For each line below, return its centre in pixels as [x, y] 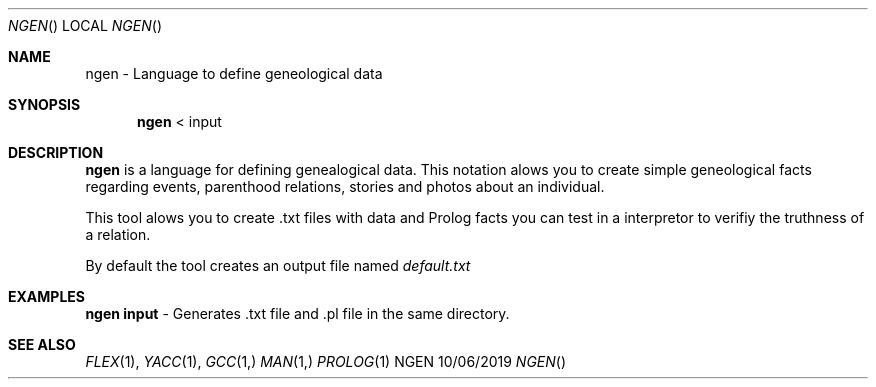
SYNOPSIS [44, 104]
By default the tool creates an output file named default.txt [278, 265]
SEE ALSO [42, 344]
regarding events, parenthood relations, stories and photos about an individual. [345, 186]
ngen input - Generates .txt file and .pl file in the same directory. [297, 313]
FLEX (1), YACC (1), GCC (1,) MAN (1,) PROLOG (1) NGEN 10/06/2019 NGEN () [326, 361]
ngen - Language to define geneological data [234, 73]
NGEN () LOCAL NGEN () [85, 25]
